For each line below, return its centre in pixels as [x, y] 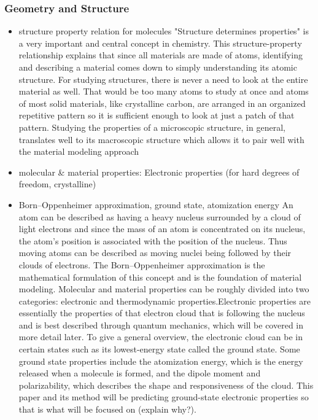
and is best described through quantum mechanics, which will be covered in [161, 325]
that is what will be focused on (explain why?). [107, 409]
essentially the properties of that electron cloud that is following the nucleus [162, 313]
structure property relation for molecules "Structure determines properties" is [164, 31]
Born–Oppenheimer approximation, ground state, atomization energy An [156, 204]
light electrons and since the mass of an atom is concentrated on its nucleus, [162, 229]
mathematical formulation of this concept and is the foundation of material [160, 277]
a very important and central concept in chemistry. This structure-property [160, 43]
